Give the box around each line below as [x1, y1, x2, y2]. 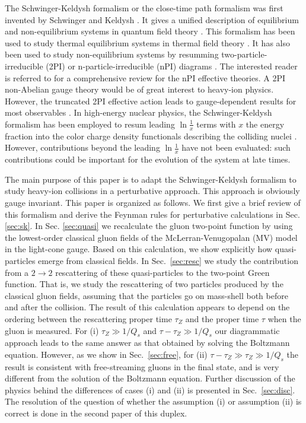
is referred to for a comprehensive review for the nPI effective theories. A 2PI [5, 71, 285, 84]
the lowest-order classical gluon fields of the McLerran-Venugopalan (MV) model [5, 231, 298, 243]
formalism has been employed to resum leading [5, 117, 175, 130]
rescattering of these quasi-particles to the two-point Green [55, 266, 270, 278]
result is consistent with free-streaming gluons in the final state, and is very [5, 360, 279, 373]
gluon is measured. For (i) [5, 324, 99, 336]
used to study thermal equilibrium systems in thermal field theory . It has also [5, 36, 290, 49]
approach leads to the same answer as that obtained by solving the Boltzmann [5, 336, 290, 349]
